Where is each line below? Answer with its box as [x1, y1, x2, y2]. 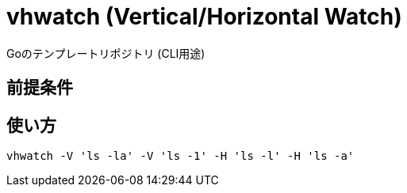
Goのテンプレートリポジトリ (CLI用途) [6, 46, 205, 60]
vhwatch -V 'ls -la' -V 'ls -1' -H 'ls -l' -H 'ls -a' [6, 149, 355, 163]
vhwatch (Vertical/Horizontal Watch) [6, 3, 402, 30]
